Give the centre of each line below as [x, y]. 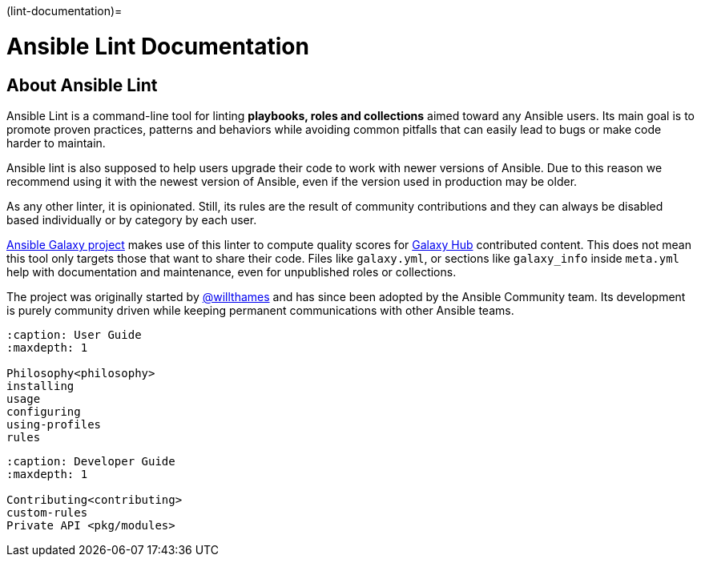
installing [40, 386]
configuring [44, 411]
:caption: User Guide [74, 334]
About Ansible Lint [82, 85]
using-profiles [54, 424]
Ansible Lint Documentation [158, 46]
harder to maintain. [56, 143]
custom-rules [47, 512]
